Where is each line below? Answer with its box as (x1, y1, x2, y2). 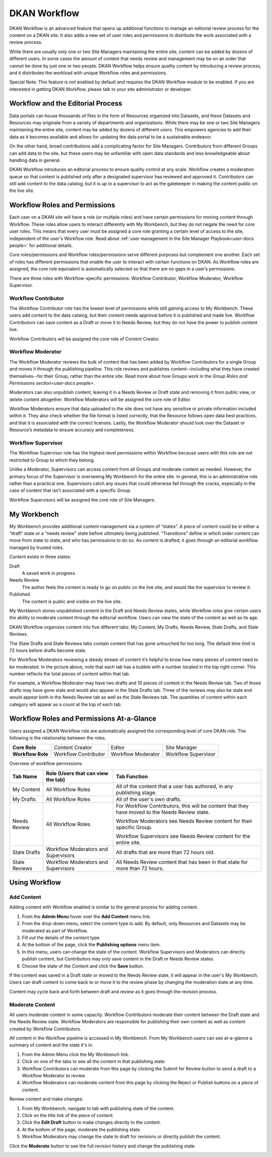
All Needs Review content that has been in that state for (116, 859, 248, 866)
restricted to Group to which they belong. (9, 457, 95, 463)
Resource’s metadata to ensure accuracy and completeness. (9, 427, 135, 433)
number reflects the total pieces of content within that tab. (9, 671, 130, 677)
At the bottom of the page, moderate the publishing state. (22, 1126, 141, 1132)
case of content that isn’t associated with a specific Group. (9, 487, 132, 493)
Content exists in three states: (9, 554, 72, 560)
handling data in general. (9, 157, 61, 163)
